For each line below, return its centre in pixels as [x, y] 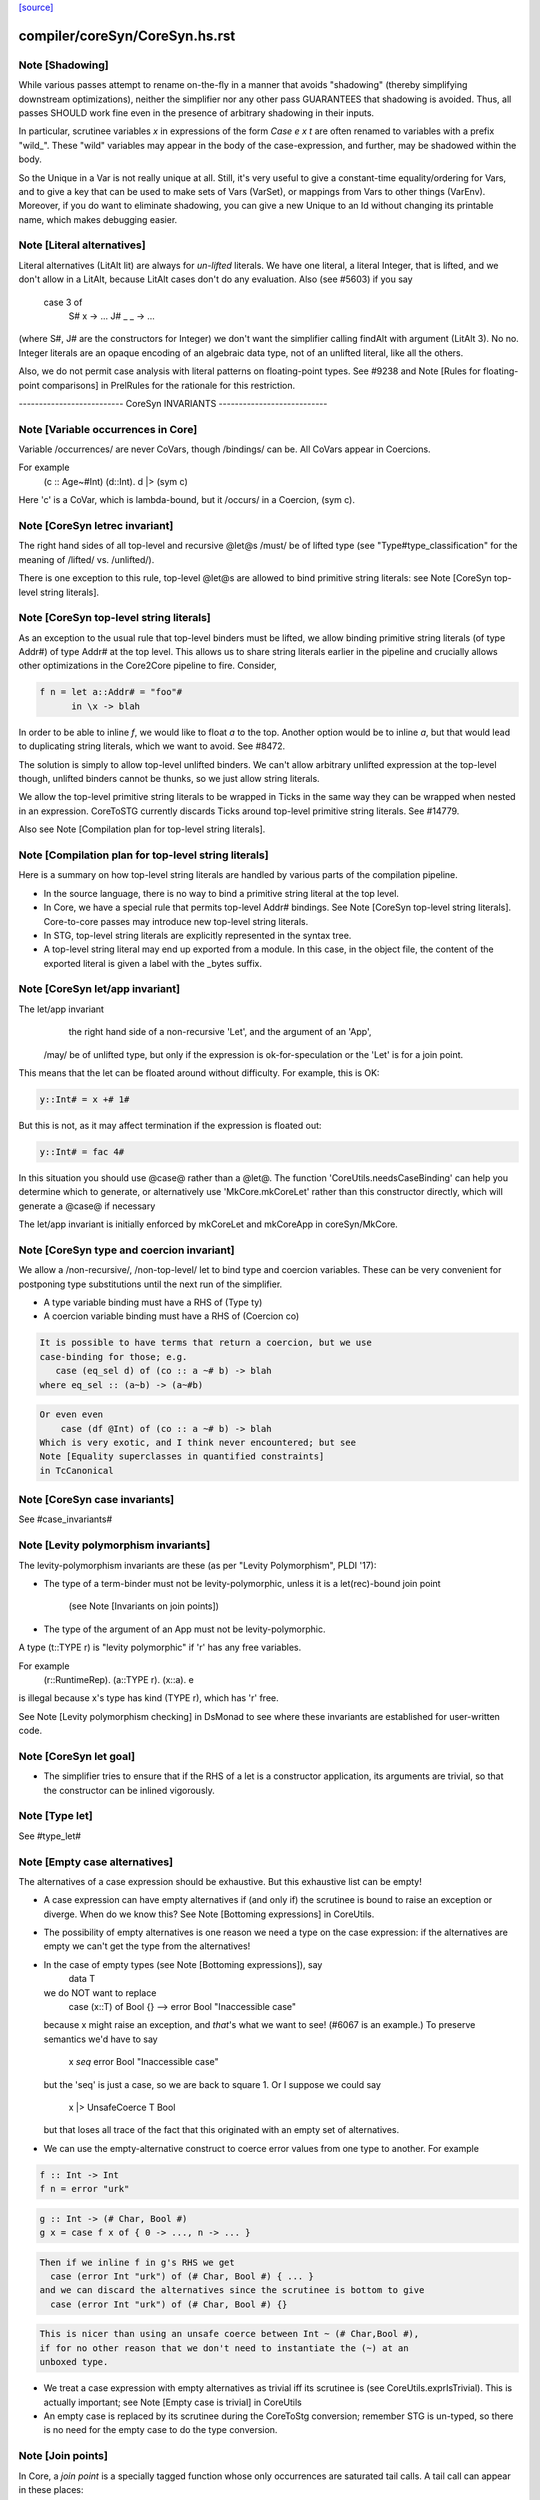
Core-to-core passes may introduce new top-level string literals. [176, 921]
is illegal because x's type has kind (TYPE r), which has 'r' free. [148, 1698]
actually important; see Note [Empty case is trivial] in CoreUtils [172, 2402]
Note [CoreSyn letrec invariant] [96, 526]
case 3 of [63, 302]
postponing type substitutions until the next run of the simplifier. [150, 1284]
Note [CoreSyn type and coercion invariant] [126, 1250]
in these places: [51, 2489]
